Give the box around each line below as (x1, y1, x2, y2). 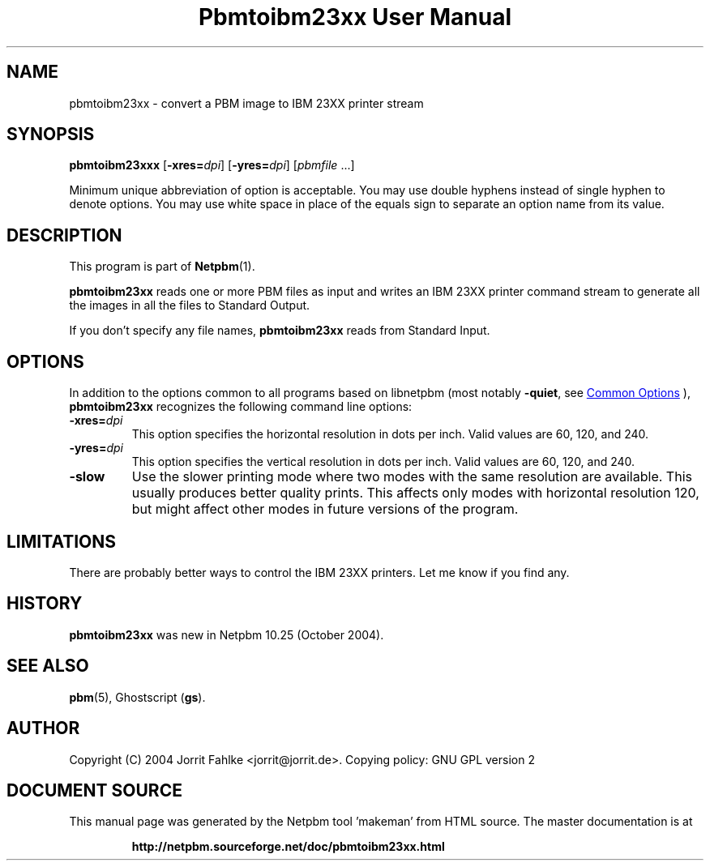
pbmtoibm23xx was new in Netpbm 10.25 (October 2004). (69, 627, 384, 642)
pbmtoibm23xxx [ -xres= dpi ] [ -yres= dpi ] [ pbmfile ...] (69, 158, 355, 173)
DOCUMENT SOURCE (6, 779, 182, 801)
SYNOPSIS (6, 124, 95, 145)
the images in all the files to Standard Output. (69, 298, 310, 313)
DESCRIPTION (6, 224, 122, 246)
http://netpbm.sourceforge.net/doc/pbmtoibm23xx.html (131, 839, 445, 854)
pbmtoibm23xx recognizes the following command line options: (69, 399, 413, 414)
